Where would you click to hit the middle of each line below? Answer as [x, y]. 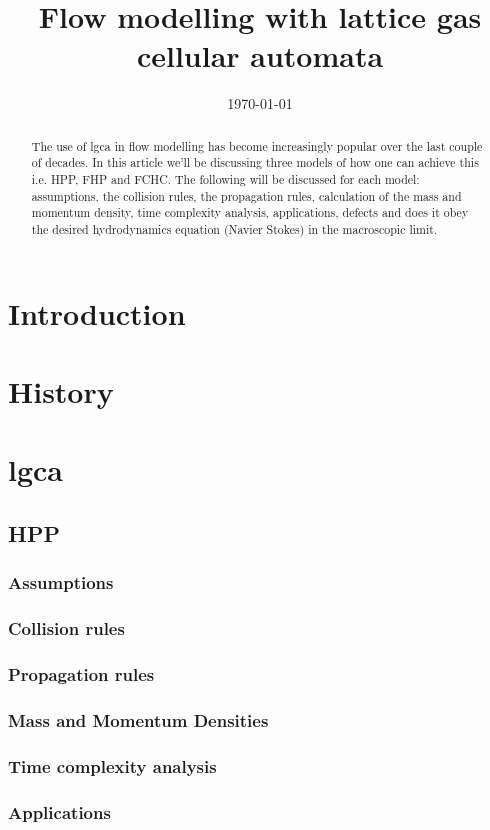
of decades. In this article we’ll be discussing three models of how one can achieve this [255, 162]
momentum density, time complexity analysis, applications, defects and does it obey [250, 212]
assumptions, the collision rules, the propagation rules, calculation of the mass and [246, 195]
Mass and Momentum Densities [138, 719]
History [61, 391]
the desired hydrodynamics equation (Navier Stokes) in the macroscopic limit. [234, 228]
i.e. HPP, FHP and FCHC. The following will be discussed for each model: [225, 179]
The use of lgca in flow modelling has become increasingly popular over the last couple [257, 145]
